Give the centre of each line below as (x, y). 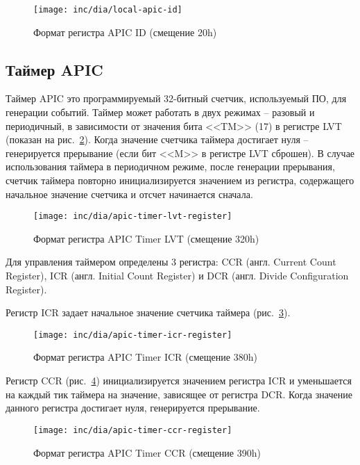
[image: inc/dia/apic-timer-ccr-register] (133, 430)
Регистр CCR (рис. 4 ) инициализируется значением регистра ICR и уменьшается (179, 381)
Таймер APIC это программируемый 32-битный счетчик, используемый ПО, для (176, 98)
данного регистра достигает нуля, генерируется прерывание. (133, 408)
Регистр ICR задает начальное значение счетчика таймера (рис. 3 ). (148, 312)
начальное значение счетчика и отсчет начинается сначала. (129, 194)
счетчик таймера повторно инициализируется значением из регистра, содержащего (180, 180)
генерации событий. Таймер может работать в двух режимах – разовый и (160, 112)
